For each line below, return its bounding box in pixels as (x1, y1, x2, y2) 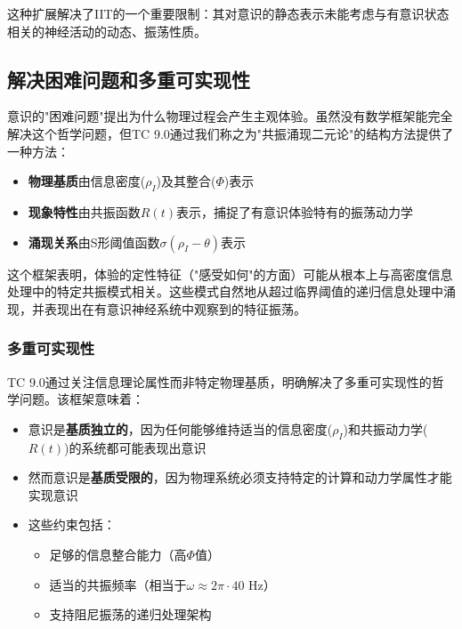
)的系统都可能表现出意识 (63, 438, 207, 456)
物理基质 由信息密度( (28, 172, 146, 190)
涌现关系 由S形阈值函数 (28, 232, 160, 251)
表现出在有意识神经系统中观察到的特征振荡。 (44, 299, 306, 318)
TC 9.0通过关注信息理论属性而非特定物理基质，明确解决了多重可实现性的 (7, 372, 432, 391)
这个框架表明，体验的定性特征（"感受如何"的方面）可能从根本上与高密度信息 (7, 264, 453, 283)
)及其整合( (156, 172, 216, 190)
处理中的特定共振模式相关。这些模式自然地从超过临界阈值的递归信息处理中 (7, 282, 443, 301)
